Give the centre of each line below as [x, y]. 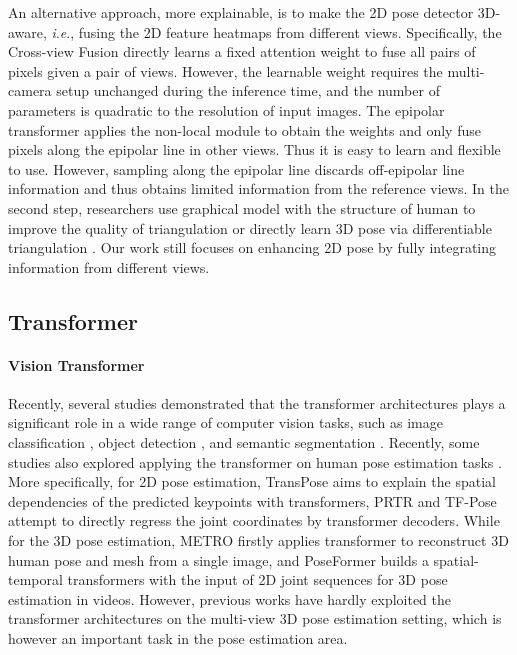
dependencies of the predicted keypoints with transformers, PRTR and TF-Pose [252, 500]
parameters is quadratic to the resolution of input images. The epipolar [226, 109]
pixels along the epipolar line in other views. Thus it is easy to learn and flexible [254, 149]
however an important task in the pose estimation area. [178, 638]
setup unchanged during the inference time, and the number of [248, 90]
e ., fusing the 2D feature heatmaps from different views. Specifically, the [280, 31]
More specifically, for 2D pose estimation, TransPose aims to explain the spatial [252, 481]
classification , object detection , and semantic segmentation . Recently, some [244, 442]
